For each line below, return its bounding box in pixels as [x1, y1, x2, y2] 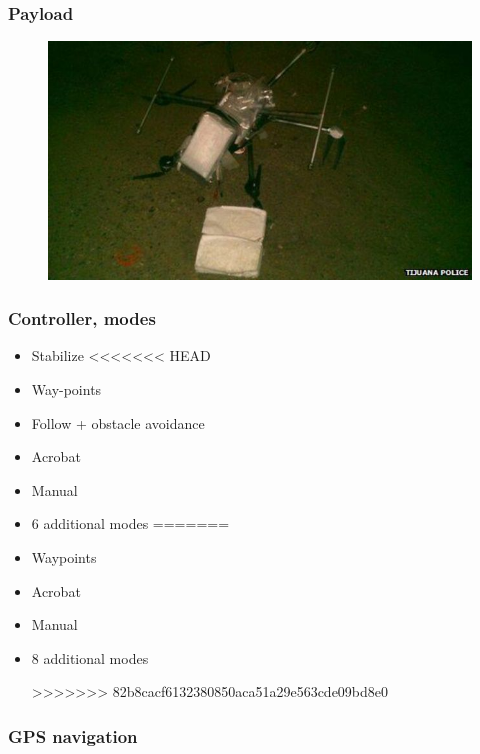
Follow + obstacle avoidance [31, 412, 205, 433]
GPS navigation [8, 723, 138, 748]
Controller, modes [8, 306, 156, 331]
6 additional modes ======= [31, 513, 230, 534]
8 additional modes [31, 647, 149, 668]
